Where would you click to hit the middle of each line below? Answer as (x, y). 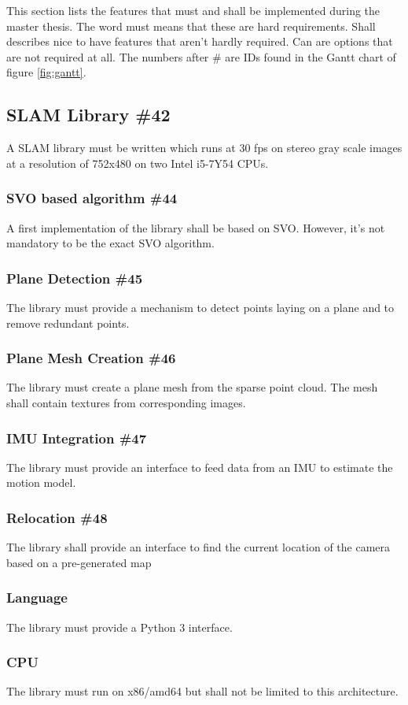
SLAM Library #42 (88, 115)
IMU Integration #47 (77, 438)
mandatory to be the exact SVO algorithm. (110, 243)
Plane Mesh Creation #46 (91, 358)
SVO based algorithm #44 (92, 198)
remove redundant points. (68, 323)
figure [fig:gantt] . (46, 72)
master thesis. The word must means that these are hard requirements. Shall (191, 26)
